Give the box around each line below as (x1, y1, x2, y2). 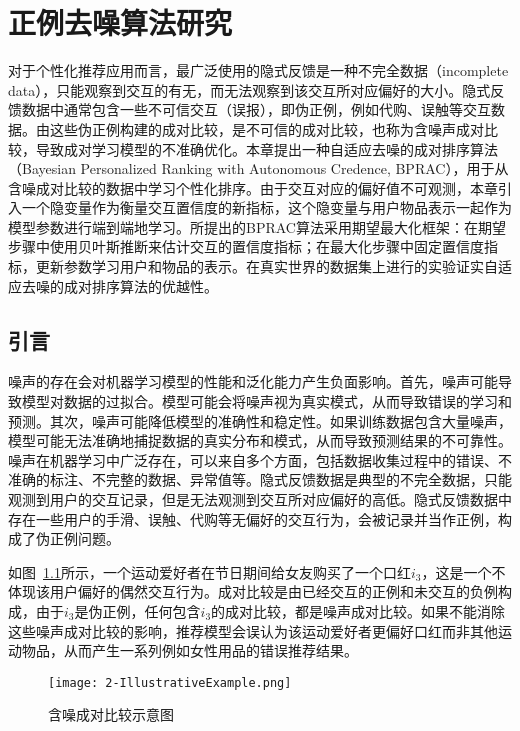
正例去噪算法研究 (8, 2, 233, 43)
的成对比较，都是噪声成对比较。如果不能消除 (211, 600, 506, 621)
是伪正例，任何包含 (74, 600, 201, 621)
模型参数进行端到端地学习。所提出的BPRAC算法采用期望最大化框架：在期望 (8, 216, 506, 237)
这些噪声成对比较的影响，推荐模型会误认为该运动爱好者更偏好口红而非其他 (8, 620, 498, 641)
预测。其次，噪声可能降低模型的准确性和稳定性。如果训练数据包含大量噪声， (8, 410, 512, 431)
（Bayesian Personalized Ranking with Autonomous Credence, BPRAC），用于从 (8, 158, 509, 179)
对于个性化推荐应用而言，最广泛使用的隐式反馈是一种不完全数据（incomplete (8, 60, 509, 81)
